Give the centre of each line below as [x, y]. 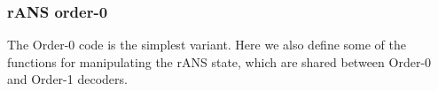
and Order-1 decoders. [67, 79]
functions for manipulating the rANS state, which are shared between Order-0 [219, 61]
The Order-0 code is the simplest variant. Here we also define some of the [207, 45]
